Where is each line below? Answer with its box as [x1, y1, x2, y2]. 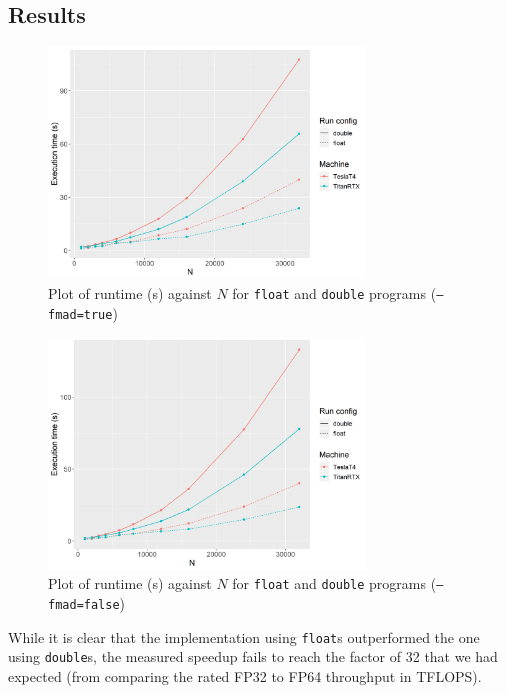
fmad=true [48, 307, 113, 322]
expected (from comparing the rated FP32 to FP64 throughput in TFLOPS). [8, 665, 482, 686]
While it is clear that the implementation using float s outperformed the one [8, 626, 480, 647]
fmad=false [48, 597, 120, 612]
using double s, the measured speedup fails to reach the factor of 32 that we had [8, 646, 498, 667]
